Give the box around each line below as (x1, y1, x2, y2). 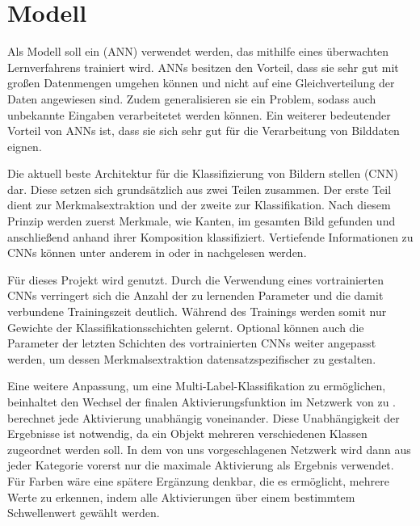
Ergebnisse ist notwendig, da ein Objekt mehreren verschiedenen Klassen (7, 425, 367, 442)
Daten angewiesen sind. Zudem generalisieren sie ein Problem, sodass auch (7, 90, 376, 107)
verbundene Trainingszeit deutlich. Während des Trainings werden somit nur (7, 303, 387, 320)
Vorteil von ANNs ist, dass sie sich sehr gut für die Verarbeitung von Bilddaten (7, 122, 400, 139)
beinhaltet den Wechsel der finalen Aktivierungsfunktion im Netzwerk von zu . (7, 393, 396, 410)
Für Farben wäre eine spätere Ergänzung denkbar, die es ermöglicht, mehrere (7, 472, 389, 489)
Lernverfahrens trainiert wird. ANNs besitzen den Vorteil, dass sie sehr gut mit (7, 58, 399, 75)
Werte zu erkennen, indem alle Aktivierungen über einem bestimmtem (7, 488, 355, 505)
